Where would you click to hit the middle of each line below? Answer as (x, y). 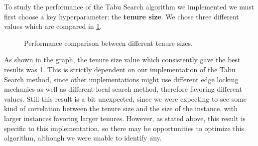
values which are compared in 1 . (53, 26)
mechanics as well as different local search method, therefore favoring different (123, 89)
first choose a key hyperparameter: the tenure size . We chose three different (122, 16)
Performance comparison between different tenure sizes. (108, 43)
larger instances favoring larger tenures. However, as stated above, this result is (125, 118)
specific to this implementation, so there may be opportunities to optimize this (124, 128)
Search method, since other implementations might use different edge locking (121, 79)
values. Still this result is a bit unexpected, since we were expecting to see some (126, 98)
